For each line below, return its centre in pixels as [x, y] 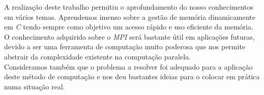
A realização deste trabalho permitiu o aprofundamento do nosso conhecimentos [129, 7]
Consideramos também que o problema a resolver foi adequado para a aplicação [128, 66]
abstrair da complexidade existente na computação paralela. [97, 56]
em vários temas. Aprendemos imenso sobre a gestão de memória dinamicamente [130, 17]
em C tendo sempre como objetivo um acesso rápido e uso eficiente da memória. [129, 27]
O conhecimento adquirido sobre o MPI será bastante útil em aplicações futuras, [129, 36]
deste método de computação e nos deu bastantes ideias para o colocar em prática [132, 76]
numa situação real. [35, 86]
